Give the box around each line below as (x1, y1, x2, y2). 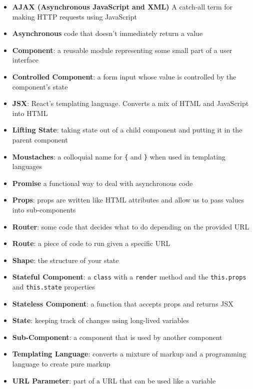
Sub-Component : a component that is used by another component (12, 331, 222, 342)
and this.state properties (12, 281, 95, 291)
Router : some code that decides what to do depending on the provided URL (12, 221, 249, 231)
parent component (12, 134, 68, 144)
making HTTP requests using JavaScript (12, 11, 137, 21)
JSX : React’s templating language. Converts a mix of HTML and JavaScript (12, 98, 249, 108)
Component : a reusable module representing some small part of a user (12, 44, 232, 55)
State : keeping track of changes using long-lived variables (12, 315, 189, 325)
